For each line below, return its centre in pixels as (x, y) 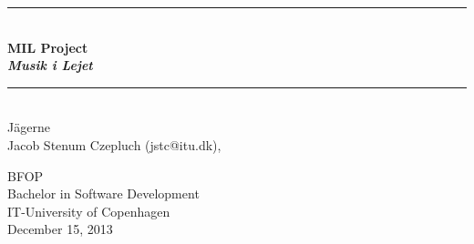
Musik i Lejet (50, 65)
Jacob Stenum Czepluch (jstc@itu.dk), (114, 144)
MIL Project (48, 47)
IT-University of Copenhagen (89, 211)
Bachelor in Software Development (103, 193)
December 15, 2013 (60, 229)
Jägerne (29, 127)
